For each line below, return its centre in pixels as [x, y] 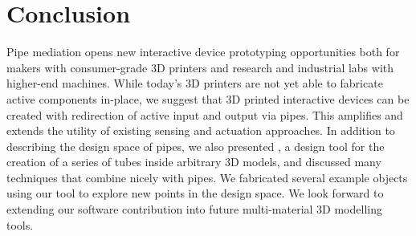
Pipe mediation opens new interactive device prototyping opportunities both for [203, 52]
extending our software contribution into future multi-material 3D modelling [194, 209]
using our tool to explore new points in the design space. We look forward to [195, 193]
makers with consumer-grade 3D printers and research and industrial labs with [200, 67]
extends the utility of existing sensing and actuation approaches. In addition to [201, 130]
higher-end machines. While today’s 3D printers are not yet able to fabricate [195, 83]
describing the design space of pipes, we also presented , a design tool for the [196, 146]
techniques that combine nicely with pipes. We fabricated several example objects [207, 177]
